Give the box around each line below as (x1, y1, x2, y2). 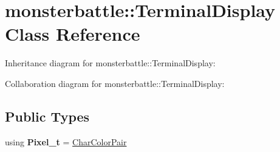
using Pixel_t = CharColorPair (5, 135, 127, 148)
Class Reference (5, 21, 140, 46)
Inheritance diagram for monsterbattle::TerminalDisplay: (5, 57, 216, 69)
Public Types (5, 106, 90, 125)
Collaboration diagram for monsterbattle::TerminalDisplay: (5, 77, 225, 89)
